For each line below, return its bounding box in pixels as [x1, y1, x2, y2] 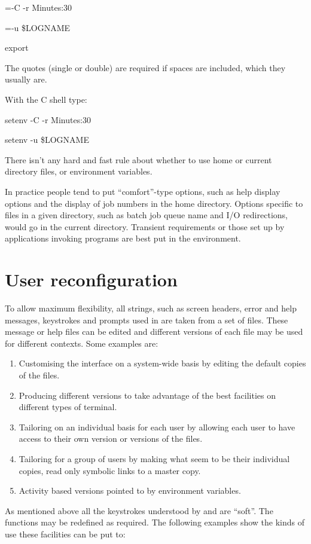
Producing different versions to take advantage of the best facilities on [19, 389, 276, 401]
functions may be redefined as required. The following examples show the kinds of [5, 516, 305, 528]
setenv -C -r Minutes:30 [5, 113, 92, 126]
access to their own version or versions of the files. [19, 432, 203, 445]
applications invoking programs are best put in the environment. [5, 232, 241, 245]
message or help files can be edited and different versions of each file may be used [5, 325, 303, 338]
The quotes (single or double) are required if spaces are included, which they [5, 61, 286, 74]
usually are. [5, 73, 47, 85]
